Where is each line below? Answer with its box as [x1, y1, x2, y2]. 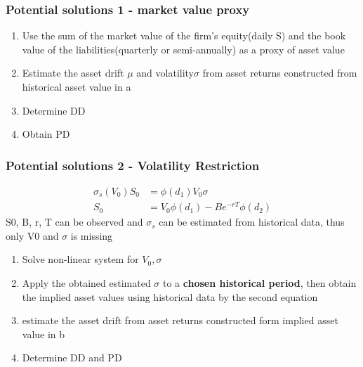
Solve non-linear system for [22, 252, 139, 266]
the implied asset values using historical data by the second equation [22, 289, 318, 304]
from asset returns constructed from [202, 65, 357, 80]
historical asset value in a [22, 79, 131, 94]
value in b [22, 326, 65, 341]
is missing [70, 228, 113, 243]
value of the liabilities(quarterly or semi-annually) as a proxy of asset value [22, 41, 345, 56]
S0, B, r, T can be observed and [6, 214, 143, 229]
